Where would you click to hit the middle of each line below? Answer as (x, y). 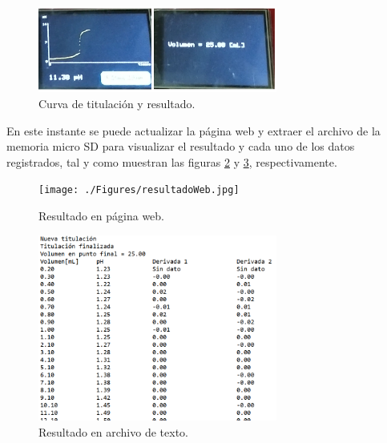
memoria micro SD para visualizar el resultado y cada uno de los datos (181, 146)
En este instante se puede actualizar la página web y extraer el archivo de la (193, 130)
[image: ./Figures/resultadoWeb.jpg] (139, 190)
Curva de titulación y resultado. (117, 103)
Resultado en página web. (101, 215)
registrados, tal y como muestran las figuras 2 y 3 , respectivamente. (172, 161)
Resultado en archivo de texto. (113, 432)
